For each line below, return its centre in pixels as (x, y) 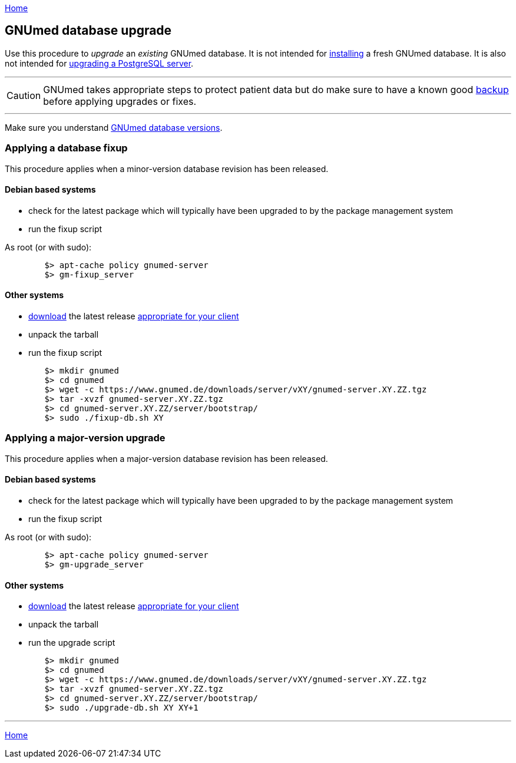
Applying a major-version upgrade (85, 438)
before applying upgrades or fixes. (120, 101)
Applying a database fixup (66, 148)
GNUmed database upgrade (88, 31)
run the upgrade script (72, 643)
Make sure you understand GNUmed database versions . (114, 127)
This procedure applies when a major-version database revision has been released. (166, 458)
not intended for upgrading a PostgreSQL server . (99, 63)
